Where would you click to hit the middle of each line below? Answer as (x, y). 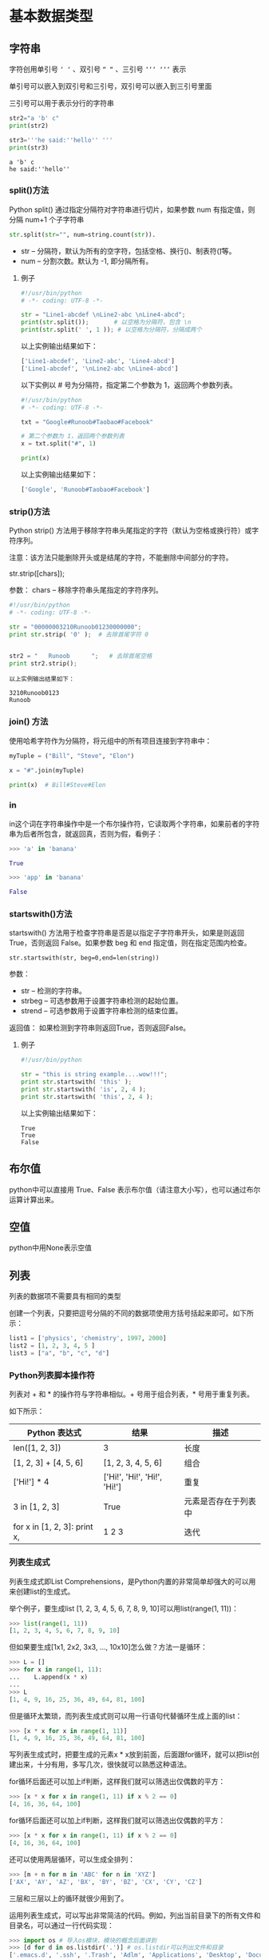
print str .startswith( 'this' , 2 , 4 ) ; (87, 1096)
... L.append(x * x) (49, 1677)
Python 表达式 (55, 1433)
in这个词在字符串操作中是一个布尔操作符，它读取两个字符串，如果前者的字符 (134, 824)
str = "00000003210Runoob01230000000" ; (75, 627)
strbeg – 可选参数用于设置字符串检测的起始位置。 (101, 1001)
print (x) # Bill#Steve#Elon (57, 784)
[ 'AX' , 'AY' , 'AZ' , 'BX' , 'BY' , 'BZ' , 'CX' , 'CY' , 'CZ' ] (106, 1882)
